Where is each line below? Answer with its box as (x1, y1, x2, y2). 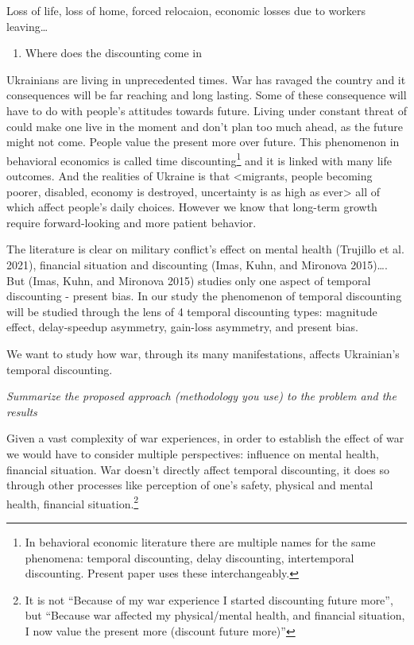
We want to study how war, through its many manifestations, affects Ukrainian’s (6, 345, 400, 361)
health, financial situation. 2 (6, 492, 139, 512)
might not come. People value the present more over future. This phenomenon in (6, 133, 400, 150)
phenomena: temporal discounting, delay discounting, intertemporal (25, 549, 354, 566)
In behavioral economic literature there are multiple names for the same (25, 533, 376, 550)
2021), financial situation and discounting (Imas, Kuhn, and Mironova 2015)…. (6, 256, 388, 272)
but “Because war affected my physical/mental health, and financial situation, (25, 607, 405, 624)
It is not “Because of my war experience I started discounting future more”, (25, 591, 393, 608)
